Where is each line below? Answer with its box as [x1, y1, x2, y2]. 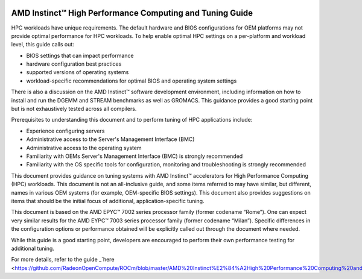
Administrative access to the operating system [26, 144, 142, 151]
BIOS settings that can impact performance [26, 52, 134, 59]
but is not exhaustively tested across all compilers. [11, 105, 137, 113]
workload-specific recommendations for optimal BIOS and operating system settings [26, 77, 237, 84]
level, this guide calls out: [11, 41, 75, 48]
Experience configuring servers [26, 127, 105, 134]
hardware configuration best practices [26, 60, 122, 67]
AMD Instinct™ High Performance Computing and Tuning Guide [11, 8, 253, 18]
